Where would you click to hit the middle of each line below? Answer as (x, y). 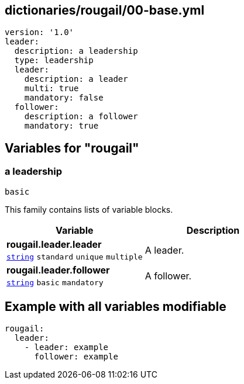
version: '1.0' (39, 32)
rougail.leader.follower (58, 270)
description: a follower (81, 117)
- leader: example (66, 347)
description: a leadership (76, 51)
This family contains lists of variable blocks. (89, 209)
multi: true (51, 89)
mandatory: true (61, 126)
